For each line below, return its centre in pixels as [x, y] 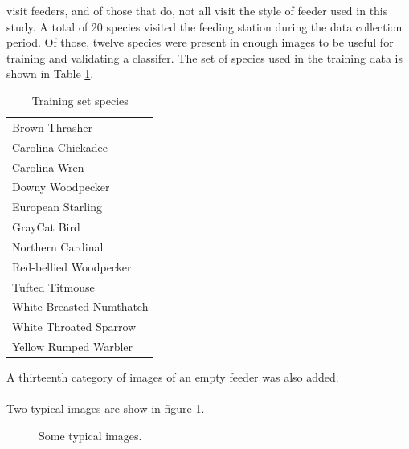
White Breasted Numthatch [80, 306]
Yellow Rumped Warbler [73, 347]
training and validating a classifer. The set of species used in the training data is [204, 57]
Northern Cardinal [58, 246]
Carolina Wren [48, 167]
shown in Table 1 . [50, 73]
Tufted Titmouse [53, 286]
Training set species [80, 100]
